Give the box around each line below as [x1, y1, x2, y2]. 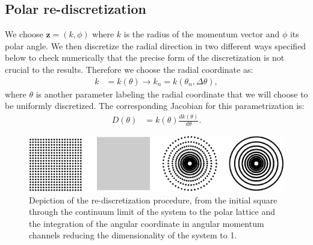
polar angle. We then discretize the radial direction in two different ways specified [5, 39, 306, 52]
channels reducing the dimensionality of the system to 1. [29, 229, 237, 241]
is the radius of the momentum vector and [123, 28, 280, 40]
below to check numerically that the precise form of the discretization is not [5, 51, 285, 64]
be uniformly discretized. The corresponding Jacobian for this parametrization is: [5, 99, 305, 112]
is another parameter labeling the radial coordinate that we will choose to [36, 87, 308, 100]
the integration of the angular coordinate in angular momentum [29, 217, 264, 229]
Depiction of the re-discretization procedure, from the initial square [29, 193, 277, 206]
